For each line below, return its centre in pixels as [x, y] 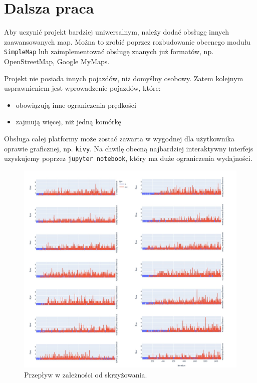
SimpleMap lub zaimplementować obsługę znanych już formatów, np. [109, 51]
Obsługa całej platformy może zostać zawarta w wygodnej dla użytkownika [119, 138]
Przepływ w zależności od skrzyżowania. [86, 374]
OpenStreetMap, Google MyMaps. [57, 61]
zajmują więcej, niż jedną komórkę [68, 122]
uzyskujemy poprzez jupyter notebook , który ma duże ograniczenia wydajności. [128, 158]
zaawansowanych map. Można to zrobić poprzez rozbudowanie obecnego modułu [127, 41]
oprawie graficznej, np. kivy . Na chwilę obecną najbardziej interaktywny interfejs [129, 148]
